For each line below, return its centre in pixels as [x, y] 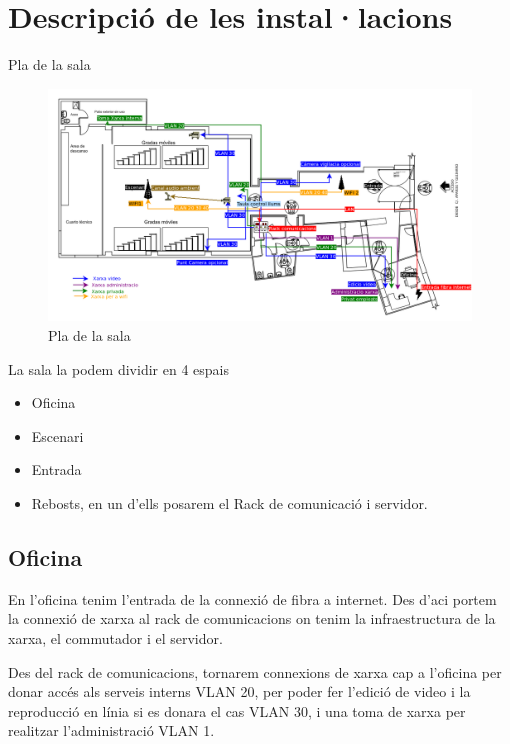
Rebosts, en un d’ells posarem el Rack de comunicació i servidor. [229, 502]
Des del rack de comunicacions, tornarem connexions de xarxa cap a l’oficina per [255, 671]
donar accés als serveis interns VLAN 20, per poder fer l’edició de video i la [239, 691]
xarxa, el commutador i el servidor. [115, 637]
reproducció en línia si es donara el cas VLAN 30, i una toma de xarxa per [237, 710]
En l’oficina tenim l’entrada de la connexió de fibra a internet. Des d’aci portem [252, 598]
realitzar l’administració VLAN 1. [111, 730]
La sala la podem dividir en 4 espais [118, 368]
